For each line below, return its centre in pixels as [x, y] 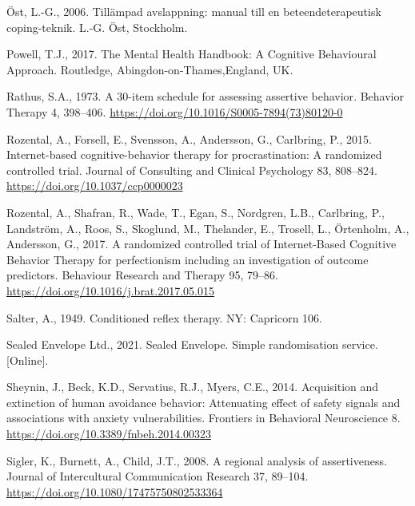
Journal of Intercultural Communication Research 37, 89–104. [158, 476]
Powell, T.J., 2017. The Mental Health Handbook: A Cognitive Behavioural [192, 54]
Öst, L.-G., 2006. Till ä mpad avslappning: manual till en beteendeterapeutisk [194, 11]
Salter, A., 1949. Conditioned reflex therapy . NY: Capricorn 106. [164, 317]
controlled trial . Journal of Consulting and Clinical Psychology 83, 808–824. [192, 170]
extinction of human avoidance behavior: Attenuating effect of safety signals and [204, 402]
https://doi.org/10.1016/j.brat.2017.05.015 [110, 290]
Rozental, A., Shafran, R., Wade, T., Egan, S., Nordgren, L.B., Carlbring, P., [196, 212]
